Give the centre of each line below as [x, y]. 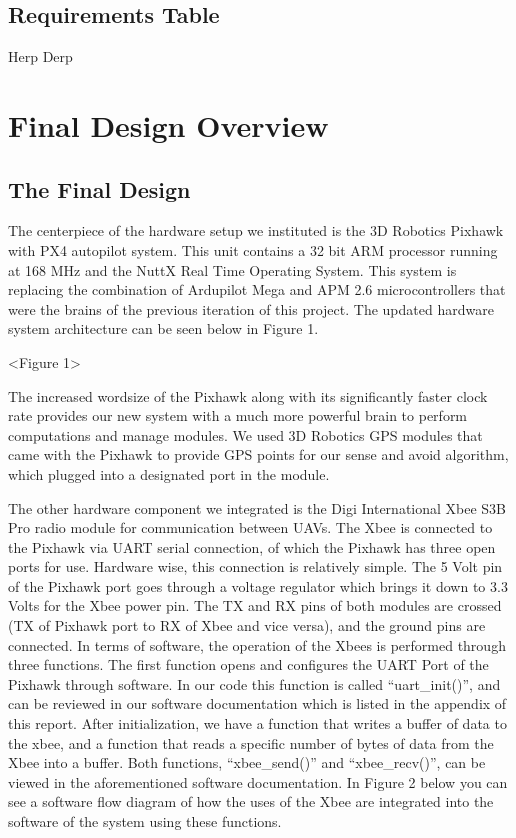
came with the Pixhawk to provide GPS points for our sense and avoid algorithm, [258, 454]
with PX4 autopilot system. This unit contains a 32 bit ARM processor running [253, 249]
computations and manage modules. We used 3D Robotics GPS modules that [245, 434]
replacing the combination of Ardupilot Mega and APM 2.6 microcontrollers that [257, 289]
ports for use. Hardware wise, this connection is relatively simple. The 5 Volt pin [255, 566]
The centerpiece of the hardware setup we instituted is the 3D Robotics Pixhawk [256, 230]
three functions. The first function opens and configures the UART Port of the [248, 664]
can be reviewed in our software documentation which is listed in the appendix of [257, 703]
